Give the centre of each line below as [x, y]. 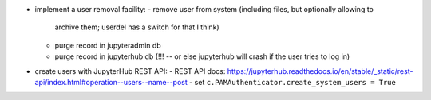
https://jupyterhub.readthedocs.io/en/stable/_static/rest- [320, 71]
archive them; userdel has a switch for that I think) [137, 27]
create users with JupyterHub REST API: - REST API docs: [130, 71]
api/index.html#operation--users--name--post [111, 82]
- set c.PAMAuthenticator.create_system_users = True [293, 82]
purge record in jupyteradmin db [108, 45]
